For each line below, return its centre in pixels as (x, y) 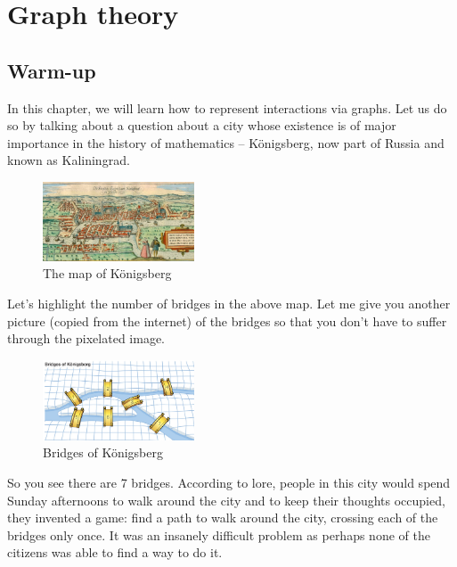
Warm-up (52, 70)
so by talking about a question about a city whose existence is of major (202, 125)
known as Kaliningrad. (69, 160)
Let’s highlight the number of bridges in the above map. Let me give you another (229, 304)
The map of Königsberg (107, 273)
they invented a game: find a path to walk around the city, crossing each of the (223, 518)
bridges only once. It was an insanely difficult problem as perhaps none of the (219, 534)
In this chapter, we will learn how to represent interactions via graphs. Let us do (227, 107)
